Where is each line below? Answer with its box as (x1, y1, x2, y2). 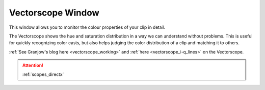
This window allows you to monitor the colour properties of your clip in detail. (9, 24, 165, 30)
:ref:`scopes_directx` (22, 71, 64, 77)
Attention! (22, 62, 44, 68)
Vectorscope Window (9, 7, 100, 18)
